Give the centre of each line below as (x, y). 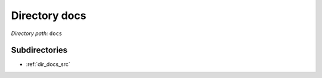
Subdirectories (39, 50)
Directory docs (49, 15)
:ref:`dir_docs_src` (48, 64)
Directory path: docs (37, 33)
